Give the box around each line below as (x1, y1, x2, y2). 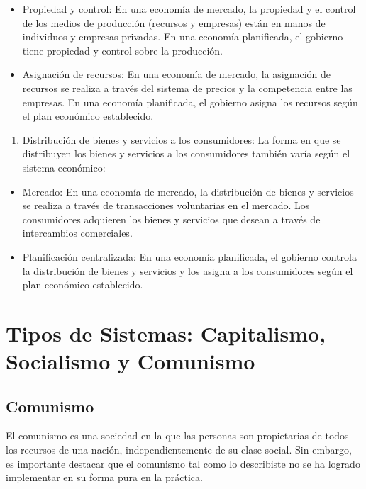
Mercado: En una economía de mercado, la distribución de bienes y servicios (22, 184, 354, 198)
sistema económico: (22, 159, 106, 174)
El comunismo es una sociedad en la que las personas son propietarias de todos (6, 428, 349, 443)
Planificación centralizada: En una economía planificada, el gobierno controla (22, 249, 357, 264)
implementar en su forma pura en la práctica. (6, 470, 203, 485)
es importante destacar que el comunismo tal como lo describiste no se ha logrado (6, 456, 360, 471)
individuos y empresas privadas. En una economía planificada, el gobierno (22, 29, 343, 44)
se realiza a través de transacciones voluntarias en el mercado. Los (22, 198, 310, 213)
